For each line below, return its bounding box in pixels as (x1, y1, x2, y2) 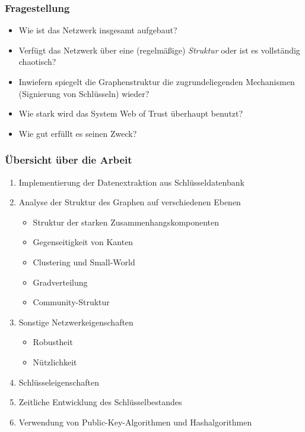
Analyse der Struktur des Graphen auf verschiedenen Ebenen (18, 196, 241, 208)
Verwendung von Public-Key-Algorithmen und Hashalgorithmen (18, 415, 252, 428)
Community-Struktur (33, 296, 110, 308)
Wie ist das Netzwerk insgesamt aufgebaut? (18, 24, 177, 36)
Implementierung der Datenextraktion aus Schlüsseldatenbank (18, 176, 244, 188)
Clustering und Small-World (33, 255, 135, 268)
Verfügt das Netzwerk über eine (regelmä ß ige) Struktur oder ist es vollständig (18, 43, 300, 56)
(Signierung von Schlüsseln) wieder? (18, 87, 150, 99)
